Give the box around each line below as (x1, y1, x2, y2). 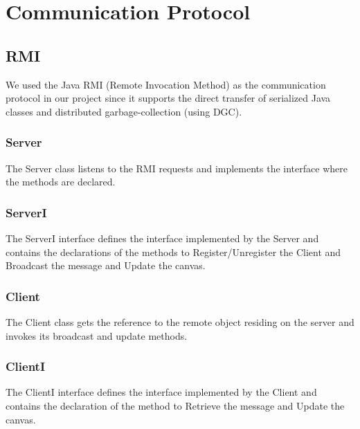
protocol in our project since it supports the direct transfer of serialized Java (6, 91, 331, 105)
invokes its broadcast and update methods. (6, 328, 188, 343)
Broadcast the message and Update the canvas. (6, 258, 206, 273)
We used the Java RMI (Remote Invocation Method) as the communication (6, 77, 326, 91)
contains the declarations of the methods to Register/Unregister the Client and (6, 244, 341, 259)
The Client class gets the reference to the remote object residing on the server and (6, 314, 354, 329)
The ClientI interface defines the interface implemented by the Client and (6, 385, 317, 399)
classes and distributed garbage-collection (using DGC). (6, 104, 242, 118)
